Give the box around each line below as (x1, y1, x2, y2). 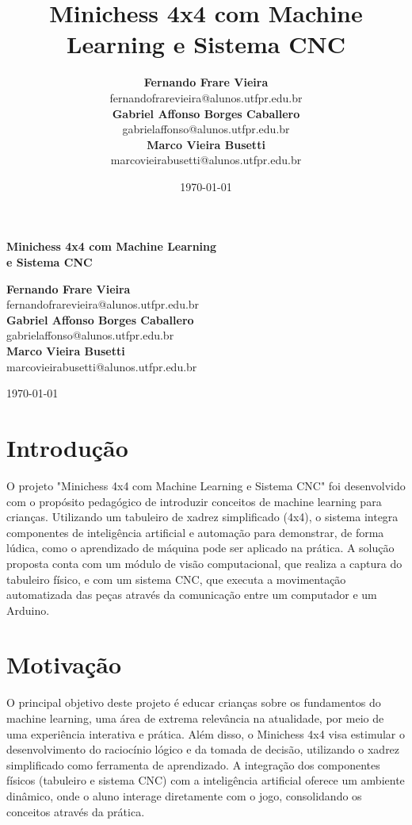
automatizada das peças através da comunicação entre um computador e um (6, 586, 377, 603)
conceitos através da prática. (6, 803, 145, 819)
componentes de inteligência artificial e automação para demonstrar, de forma (6, 524, 384, 540)
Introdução (6, 432, 128, 463)
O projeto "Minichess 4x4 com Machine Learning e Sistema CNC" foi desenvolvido (6, 477, 406, 493)
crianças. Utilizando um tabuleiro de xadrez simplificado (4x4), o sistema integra (6, 508, 399, 525)
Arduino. (6, 601, 50, 618)
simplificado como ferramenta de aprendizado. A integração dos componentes (6, 756, 380, 773)
